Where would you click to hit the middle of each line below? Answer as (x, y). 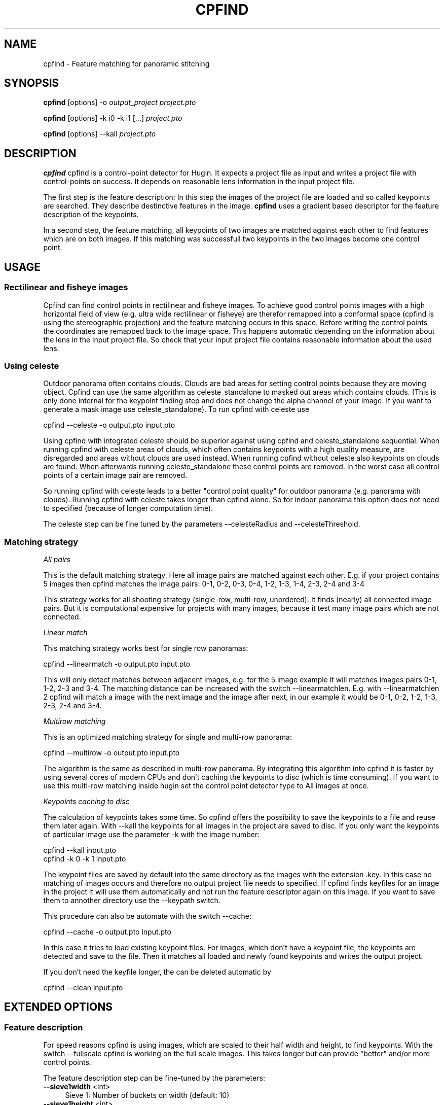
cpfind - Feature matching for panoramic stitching (126, 63)
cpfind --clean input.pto (83, 988)
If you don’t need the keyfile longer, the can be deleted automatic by (157, 972)
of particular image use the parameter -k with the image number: (152, 834)
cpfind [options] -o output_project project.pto (120, 102)
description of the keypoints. (91, 215)
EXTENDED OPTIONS (58, 1007)
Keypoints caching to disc (86, 801)
